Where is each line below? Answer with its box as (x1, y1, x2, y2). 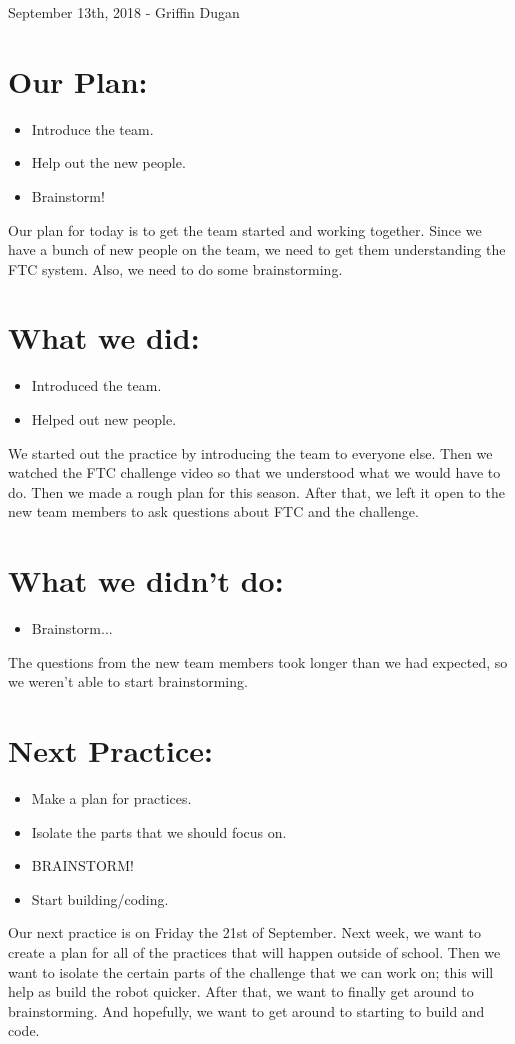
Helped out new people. (31, 409, 177, 429)
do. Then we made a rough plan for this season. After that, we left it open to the (8, 481, 505, 502)
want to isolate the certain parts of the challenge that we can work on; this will (8, 961, 494, 982)
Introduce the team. (31, 118, 154, 139)
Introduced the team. (31, 375, 162, 396)
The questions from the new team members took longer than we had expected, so (8, 651, 508, 672)
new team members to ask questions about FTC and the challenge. (8, 501, 419, 522)
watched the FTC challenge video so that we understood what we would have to (8, 462, 501, 483)
